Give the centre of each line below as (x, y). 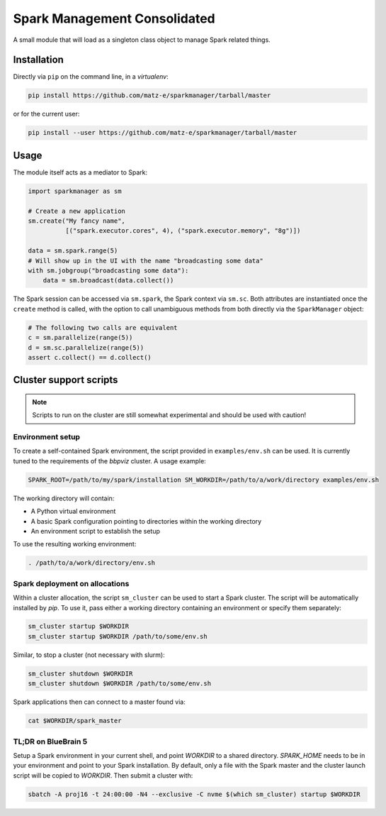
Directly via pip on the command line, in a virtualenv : (91, 77)
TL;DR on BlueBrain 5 (50, 741)
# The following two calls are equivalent (103, 327)
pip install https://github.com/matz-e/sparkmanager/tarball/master (149, 95)
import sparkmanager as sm (75, 191)
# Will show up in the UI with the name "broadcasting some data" (146, 260)
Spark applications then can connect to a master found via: (99, 702)
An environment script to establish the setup (96, 531)
